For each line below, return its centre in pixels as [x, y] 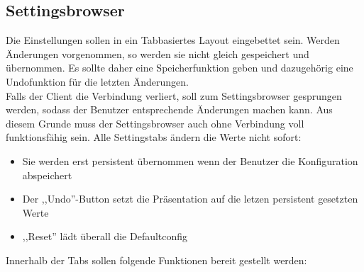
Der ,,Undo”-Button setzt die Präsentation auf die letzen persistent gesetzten [190, 199]
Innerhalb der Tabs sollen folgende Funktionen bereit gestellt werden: [156, 260]
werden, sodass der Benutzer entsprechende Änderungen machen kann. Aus [169, 109]
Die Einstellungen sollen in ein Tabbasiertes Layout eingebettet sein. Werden [173, 40]
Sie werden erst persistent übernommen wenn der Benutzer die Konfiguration [190, 160]
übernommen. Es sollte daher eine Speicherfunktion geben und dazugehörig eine [180, 68]
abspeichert [47, 175]
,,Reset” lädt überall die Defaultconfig [105, 236]
